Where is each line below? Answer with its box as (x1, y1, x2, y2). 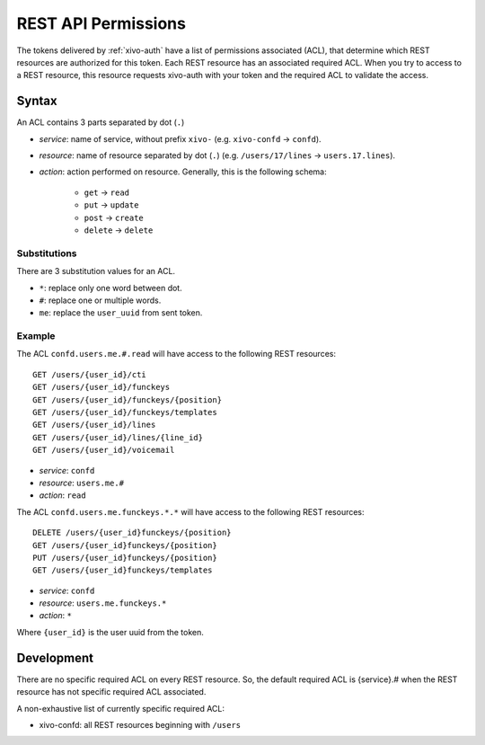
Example (16, 330, 56, 342)
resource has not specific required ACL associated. (16, 687, 207, 697)
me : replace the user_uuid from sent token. (39, 307, 203, 318)
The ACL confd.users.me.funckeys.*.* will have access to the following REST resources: (16, 506, 365, 517)
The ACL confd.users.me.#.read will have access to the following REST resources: (16, 349, 337, 359)
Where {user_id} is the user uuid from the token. (16, 626, 204, 637)
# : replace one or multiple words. (39, 295, 162, 306)
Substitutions (16, 247, 77, 260)
